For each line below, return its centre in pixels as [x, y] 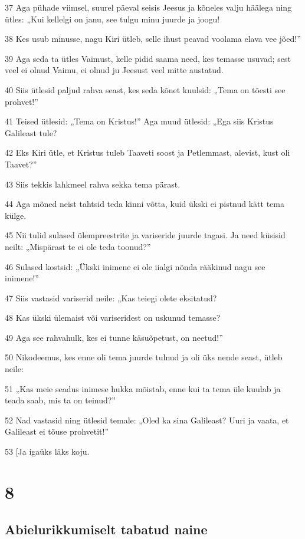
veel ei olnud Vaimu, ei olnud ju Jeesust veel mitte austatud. [114, 70]
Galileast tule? [31, 132]
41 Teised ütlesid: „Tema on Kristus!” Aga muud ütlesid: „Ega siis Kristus [139, 121]
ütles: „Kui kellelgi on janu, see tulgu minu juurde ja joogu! [112, 19]
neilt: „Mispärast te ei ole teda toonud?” [78, 246]
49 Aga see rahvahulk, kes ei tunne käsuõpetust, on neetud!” [114, 337]
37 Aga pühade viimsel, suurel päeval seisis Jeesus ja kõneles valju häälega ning [148, 7]
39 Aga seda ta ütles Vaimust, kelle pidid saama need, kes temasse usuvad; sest [148, 58]
